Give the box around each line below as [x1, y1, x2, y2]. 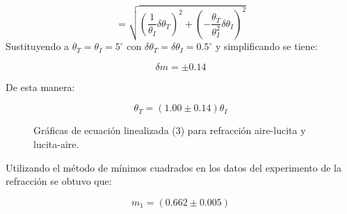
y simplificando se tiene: [215, 39, 318, 53]
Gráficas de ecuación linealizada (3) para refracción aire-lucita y [33, 123, 306, 138]
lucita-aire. [33, 136, 79, 151]
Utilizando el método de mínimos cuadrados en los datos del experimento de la [6, 160, 341, 174]
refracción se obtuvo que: [6, 174, 112, 188]
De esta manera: [6, 79, 75, 94]
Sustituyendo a [6, 39, 70, 53]
